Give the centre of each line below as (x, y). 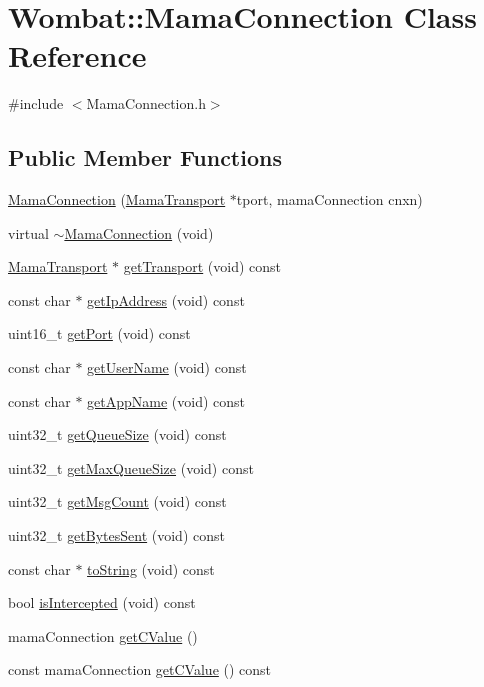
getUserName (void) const (167, 367)
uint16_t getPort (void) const (99, 333)
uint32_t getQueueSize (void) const (117, 434)
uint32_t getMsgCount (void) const (117, 501)
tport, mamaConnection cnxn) (329, 199)
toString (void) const (151, 568)
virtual (28, 232)
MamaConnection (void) (139, 232)
